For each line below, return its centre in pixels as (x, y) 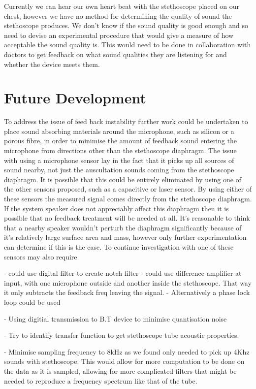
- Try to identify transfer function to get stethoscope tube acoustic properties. (122, 335)
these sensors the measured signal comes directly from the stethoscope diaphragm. (128, 199)
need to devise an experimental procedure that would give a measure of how (119, 35)
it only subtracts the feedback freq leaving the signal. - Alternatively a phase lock (127, 292)
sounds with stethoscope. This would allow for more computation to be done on (124, 361)
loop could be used (32, 302)
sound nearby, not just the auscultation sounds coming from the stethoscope (119, 170)
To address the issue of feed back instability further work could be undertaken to (126, 121)
